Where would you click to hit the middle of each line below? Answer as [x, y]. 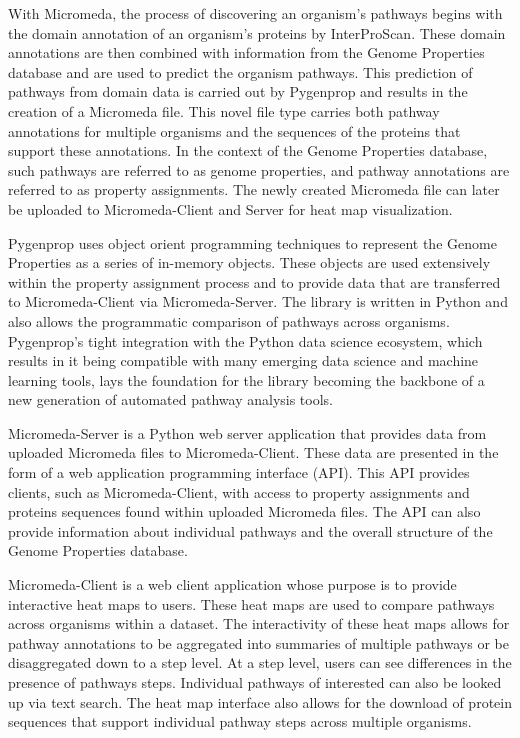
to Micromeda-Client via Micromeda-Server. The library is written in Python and [258, 301]
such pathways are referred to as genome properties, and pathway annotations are [259, 169]
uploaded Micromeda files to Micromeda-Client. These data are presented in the [253, 452]
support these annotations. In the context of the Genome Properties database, [248, 150]
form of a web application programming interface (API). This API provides [239, 472]
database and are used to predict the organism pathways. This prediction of [240, 71]
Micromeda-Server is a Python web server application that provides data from [247, 432]
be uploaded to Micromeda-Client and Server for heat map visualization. [230, 208]
